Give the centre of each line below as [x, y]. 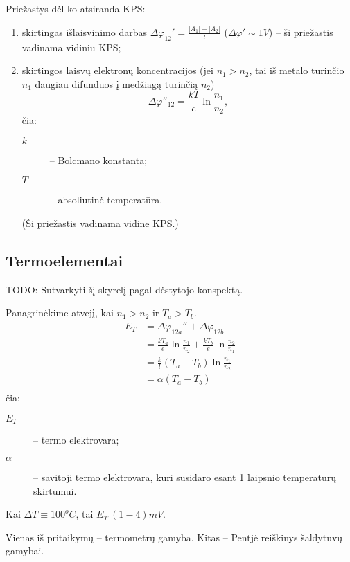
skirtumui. [55, 490]
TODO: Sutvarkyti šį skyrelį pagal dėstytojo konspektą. [124, 289]
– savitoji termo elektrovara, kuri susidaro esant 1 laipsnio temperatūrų [185, 477]
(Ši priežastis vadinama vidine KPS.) [100, 223]
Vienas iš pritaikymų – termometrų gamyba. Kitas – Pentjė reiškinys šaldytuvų [174, 537]
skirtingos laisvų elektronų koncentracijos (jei [117, 70]
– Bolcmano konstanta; [98, 160]
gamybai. [25, 551]
